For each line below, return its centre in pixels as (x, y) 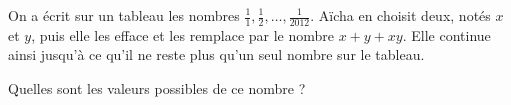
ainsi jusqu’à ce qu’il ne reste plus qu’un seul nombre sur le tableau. (216, 54)
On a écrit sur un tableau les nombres (124, 15)
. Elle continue (446, 34)
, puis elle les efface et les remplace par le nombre (183, 34)
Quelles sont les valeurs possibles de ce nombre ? (157, 88)
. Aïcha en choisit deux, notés (400, 15)
